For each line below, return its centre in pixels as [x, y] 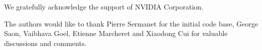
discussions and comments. [45, 43]
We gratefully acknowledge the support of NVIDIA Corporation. [104, 6]
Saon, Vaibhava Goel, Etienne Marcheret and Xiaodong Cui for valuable [116, 33]
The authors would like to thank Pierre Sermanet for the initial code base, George [131, 23]
